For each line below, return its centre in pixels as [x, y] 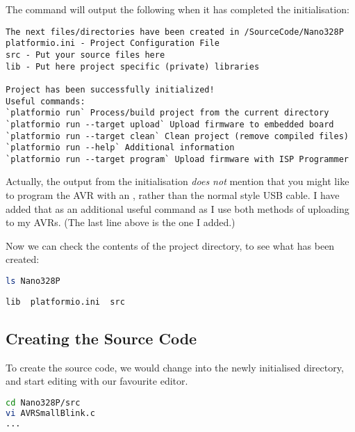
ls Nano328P [33, 281]
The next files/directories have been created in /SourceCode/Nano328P [175, 32]
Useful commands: [46, 101]
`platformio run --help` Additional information [120, 148]
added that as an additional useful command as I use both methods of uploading [177, 208]
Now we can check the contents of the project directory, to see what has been [170, 245]
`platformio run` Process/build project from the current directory [167, 113]
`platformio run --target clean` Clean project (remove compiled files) [177, 136]
